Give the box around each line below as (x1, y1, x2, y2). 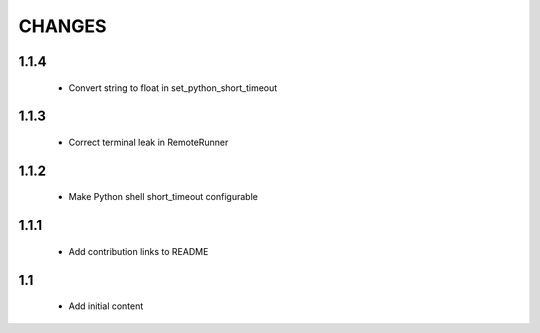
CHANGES (18, 15, 107, 37)
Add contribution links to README (68, 245, 209, 257)
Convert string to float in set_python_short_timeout (68, 81, 278, 94)
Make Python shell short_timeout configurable (68, 191, 259, 203)
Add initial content (68, 300, 144, 312)
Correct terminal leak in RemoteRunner (68, 136, 229, 148)
